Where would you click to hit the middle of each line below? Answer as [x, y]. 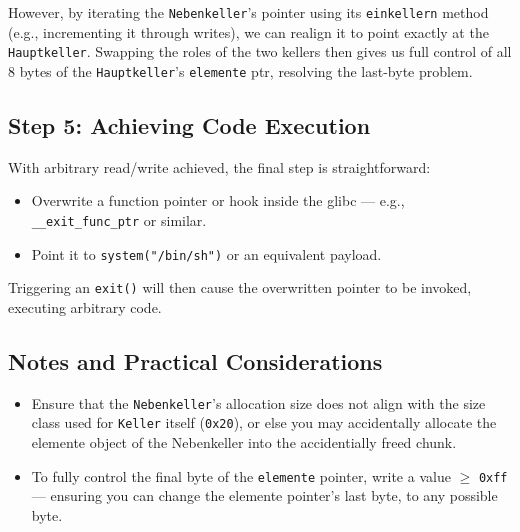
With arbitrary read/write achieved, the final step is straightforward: [219, 166]
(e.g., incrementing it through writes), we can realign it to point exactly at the [248, 31]
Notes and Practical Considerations [195, 360]
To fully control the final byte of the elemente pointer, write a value [241, 475]
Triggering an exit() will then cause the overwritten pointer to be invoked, [240, 287]
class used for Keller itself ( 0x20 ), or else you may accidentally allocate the [264, 422]
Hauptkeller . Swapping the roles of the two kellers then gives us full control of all [260, 51]
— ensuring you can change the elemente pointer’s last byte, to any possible [264, 495]
